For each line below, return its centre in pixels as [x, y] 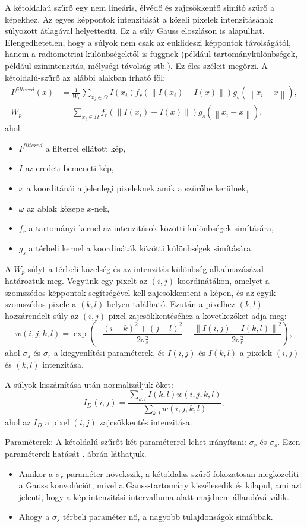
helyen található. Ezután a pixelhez [171, 304]
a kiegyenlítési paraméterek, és [109, 353]
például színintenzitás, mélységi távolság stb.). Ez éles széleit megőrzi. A [136, 65]
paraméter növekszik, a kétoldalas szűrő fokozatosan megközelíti [183, 473]
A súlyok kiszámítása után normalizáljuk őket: [89, 384]
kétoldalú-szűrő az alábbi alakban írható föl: [85, 77]
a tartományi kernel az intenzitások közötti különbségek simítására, [151, 228]
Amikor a [36, 473]
